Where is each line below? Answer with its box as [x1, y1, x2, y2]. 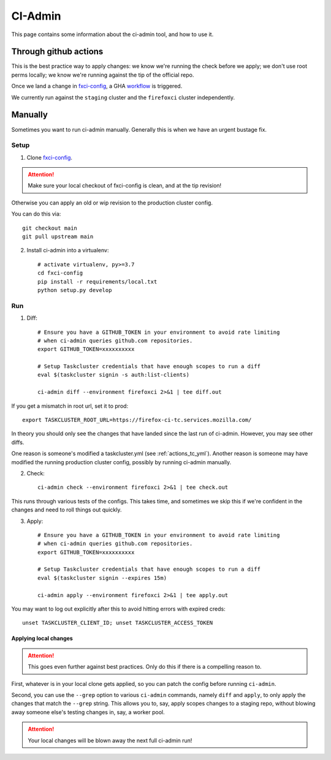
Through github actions [11, 47, 104, 57]
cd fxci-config [37, 269, 83, 277]
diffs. [11, 438, 25, 446]
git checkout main [22, 224, 78, 231]
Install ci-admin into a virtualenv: [26, 247, 109, 254]
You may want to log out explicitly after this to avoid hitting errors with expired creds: [11, 605, 226, 612]
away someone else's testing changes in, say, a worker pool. [11, 708, 165, 716]
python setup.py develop [37, 287, 112, 293]
